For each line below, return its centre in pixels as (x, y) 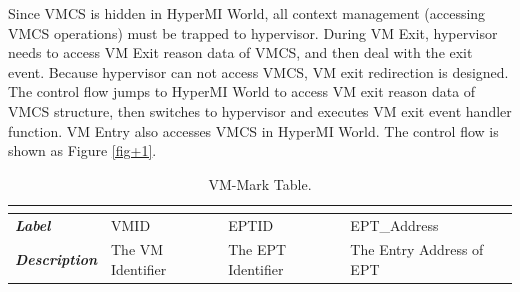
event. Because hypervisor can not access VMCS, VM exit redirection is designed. (258, 71)
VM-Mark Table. (260, 183)
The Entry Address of (417, 249)
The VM (137, 249)
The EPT (257, 249)
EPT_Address (394, 224)
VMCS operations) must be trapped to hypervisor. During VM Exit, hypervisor (253, 32)
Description (56, 259)
